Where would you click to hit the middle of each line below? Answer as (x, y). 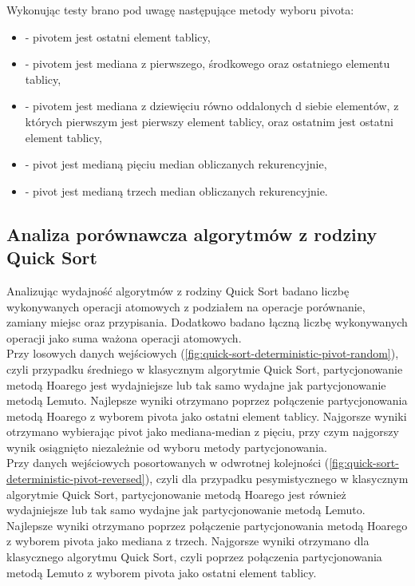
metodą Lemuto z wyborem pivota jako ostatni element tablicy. (162, 572)
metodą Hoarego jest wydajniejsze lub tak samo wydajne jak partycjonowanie (196, 384)
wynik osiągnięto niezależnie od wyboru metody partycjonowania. (167, 447)
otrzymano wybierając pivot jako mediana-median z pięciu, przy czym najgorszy (203, 432)
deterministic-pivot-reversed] (76, 479)
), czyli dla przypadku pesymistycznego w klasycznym (277, 479)
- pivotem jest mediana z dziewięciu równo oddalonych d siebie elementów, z (212, 106)
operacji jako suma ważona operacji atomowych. (124, 337)
